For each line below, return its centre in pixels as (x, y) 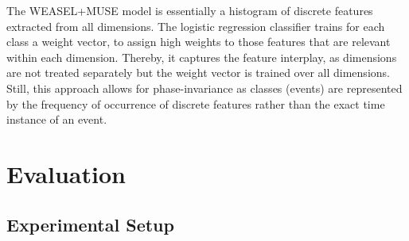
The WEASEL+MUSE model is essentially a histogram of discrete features (190, 10)
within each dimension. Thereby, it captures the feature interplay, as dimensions (202, 57)
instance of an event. (57, 119)
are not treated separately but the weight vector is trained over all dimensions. (198, 73)
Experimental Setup (90, 224)
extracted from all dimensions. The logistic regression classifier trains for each (196, 26)
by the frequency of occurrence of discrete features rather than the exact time (196, 103)
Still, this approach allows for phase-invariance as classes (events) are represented (204, 88)
